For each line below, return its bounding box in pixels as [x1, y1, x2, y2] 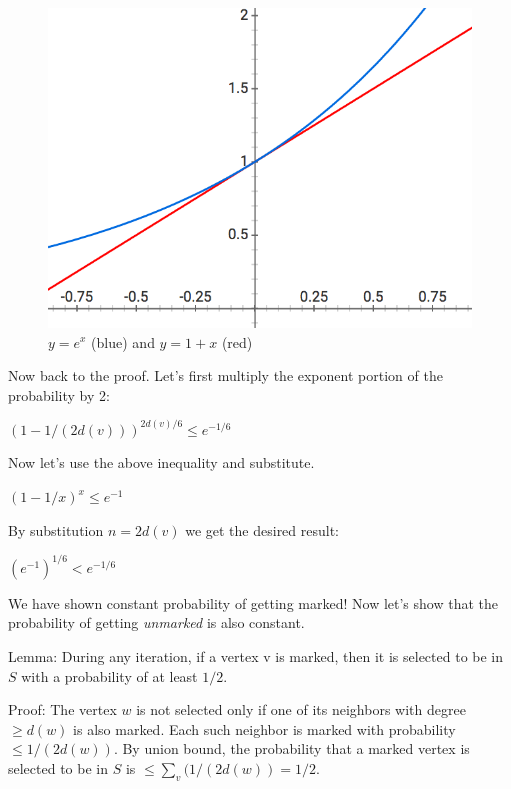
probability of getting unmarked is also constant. [8, 612, 305, 633]
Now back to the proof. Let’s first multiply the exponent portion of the [8, 365, 443, 386]
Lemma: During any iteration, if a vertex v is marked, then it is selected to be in [8, 645, 504, 666]
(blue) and [91, 331, 155, 352]
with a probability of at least [21, 665, 198, 686]
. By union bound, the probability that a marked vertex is [113, 738, 470, 759]
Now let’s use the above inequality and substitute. [8, 452, 315, 473]
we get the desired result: [185, 519, 340, 540]
